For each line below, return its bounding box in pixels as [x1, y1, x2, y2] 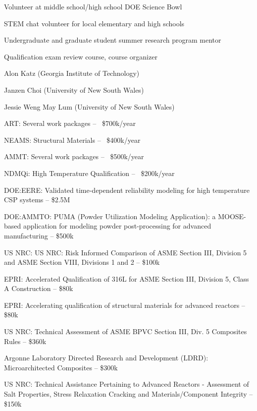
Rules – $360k [4, 336, 47, 346]
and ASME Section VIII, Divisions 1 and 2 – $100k [4, 257, 160, 267]
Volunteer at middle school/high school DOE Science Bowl [4, 1, 182, 11]
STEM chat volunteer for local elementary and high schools [4, 18, 185, 28]
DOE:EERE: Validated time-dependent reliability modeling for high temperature [4, 184, 250, 195]
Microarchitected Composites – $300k [4, 362, 118, 372]
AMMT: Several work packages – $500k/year [4, 151, 144, 162]
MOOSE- [218, 211, 246, 221]
